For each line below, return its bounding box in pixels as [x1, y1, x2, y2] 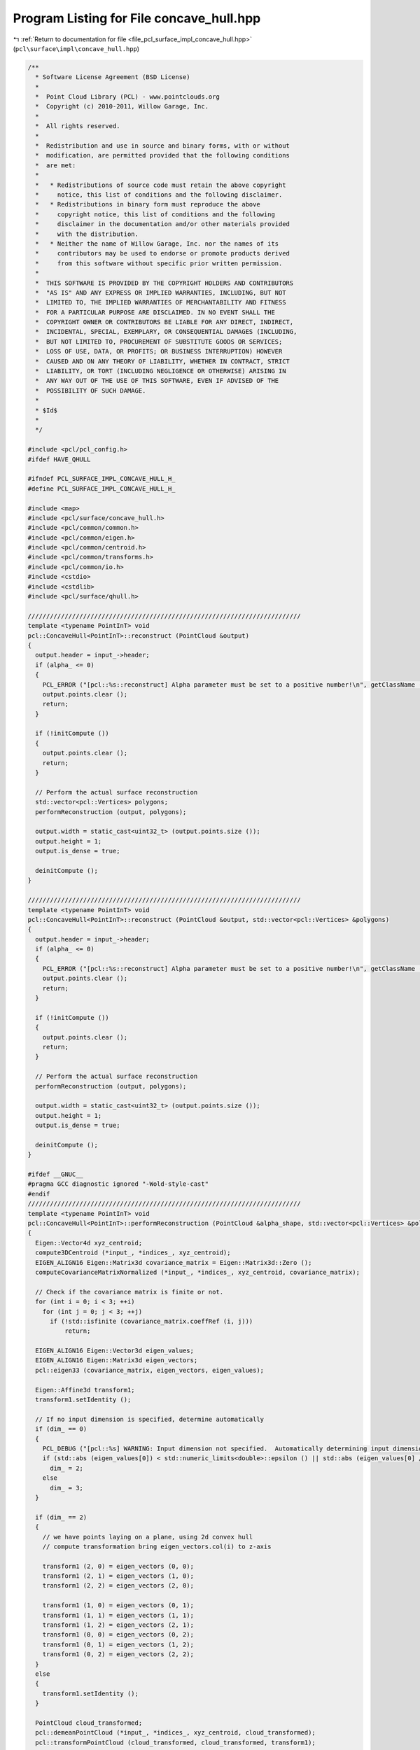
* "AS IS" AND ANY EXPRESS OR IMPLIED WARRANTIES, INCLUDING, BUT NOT [35, 288, 286, 297]
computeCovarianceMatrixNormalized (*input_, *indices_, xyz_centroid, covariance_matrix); [35, 1268, 360, 1276]
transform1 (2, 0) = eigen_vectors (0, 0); [42, 1562, 194, 1570]
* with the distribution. [35, 230, 139, 238]
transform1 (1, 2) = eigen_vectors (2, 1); [42, 1621, 194, 1629]
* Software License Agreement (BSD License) [35, 73, 190, 81]
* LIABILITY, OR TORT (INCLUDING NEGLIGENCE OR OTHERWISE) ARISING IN [35, 367, 286, 375]
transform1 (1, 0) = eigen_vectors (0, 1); [42, 1602, 194, 1609]
